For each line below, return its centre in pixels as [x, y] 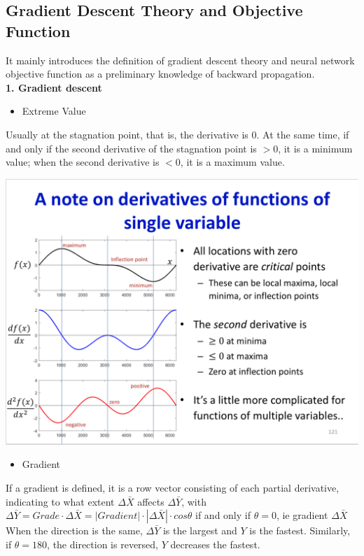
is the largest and [200, 530]
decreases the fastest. [215, 544]
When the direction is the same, [74, 530]
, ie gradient [302, 515]
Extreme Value [54, 111]
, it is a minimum [315, 148]
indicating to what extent [60, 501]
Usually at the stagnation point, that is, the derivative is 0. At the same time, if [177, 134]
